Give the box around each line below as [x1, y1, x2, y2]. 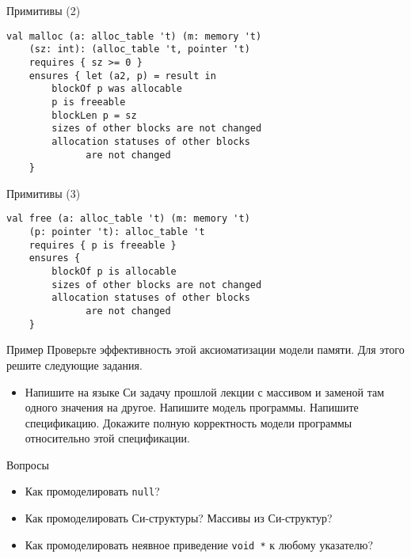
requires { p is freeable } [29, 239, 177, 251]
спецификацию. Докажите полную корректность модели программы [25, 414, 352, 431]
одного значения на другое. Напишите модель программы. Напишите [25, 399, 359, 416]
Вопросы [6, 456, 49, 473]
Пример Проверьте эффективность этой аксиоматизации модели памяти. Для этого [6, 341, 405, 358]
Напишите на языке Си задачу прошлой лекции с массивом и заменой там [25, 383, 385, 400]
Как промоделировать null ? [25, 483, 160, 499]
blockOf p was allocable [51, 83, 182, 95]
